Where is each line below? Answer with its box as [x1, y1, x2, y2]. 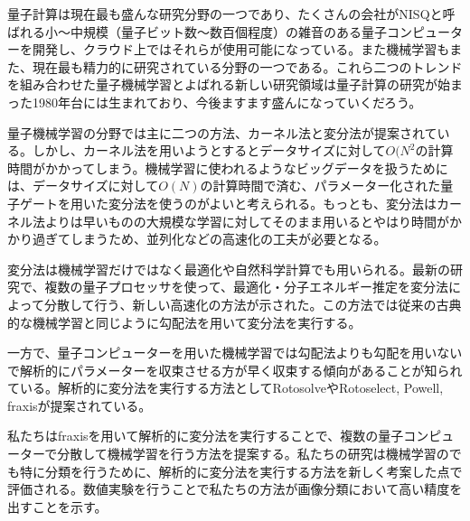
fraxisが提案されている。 [7, 395, 152, 414]
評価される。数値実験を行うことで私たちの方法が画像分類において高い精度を [7, 479, 463, 498]
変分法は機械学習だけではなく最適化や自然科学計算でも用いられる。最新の [7, 259, 450, 278]
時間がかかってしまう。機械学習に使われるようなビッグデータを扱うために [7, 158, 448, 177]
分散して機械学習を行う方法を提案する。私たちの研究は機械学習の [57, 444, 449, 463]
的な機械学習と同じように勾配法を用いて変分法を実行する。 [7, 312, 362, 331]
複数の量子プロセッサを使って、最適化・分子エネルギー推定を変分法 [44, 277, 449, 296]
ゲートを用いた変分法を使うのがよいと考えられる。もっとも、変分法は [19, 193, 437, 212]
